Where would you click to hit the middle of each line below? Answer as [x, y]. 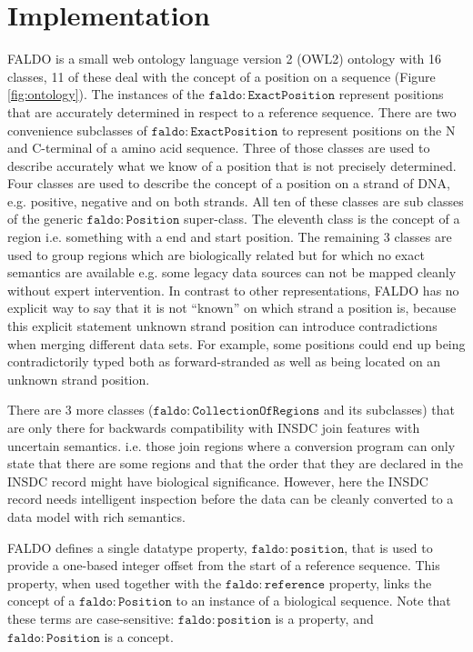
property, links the [380, 582]
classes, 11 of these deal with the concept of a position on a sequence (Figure [221, 76]
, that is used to [388, 547]
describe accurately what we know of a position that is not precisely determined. [232, 165]
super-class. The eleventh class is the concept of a [322, 219]
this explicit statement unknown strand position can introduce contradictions [222, 326]
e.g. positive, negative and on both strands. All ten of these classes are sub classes [236, 201]
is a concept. [139, 636]
